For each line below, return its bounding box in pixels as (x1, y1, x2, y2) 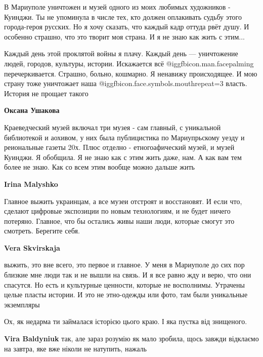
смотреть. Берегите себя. (4, 225, 80, 236)
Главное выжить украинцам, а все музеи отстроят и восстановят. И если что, (4, 195, 242, 206)
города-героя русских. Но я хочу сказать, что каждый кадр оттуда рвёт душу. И (4, 21, 249, 32)
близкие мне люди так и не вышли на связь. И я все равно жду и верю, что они (4, 269, 251, 280)
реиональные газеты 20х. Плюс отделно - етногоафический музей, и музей (4, 142, 235, 152)
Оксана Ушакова (4, 105, 60, 115)
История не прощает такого (4, 88, 89, 98)
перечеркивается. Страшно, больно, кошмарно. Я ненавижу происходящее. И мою (4, 68, 257, 78)
